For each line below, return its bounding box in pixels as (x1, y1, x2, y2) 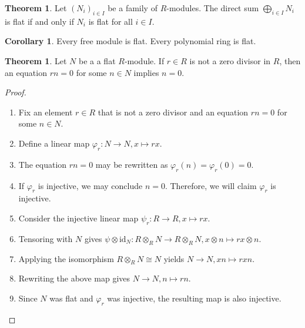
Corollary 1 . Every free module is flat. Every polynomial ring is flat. (5, 35, 256, 47)
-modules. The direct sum (166, 2, 259, 14)
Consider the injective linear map (18, 211, 139, 224)
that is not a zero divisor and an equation (98, 105, 249, 118)
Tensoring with (18, 232, 73, 244)
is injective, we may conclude (38, 179, 143, 191)
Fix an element (18, 105, 73, 118)
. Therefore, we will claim (165, 179, 257, 191)
